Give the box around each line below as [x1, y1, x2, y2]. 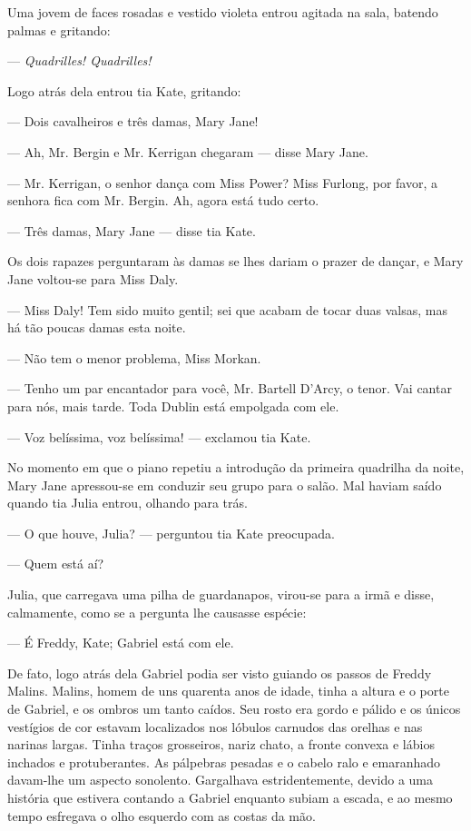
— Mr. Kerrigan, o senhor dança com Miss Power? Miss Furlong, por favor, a [7, 173, 437, 192]
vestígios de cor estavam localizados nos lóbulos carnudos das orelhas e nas [7, 717, 423, 736]
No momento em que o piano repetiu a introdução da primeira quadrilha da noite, [7, 458, 465, 477]
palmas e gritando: [7, 20, 111, 39]
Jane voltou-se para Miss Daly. [7, 269, 179, 288]
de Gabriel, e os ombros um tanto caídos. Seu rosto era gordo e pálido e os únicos [7, 699, 461, 718]
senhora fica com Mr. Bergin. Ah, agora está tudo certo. [7, 191, 319, 210]
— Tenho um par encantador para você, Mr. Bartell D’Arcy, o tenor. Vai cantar [7, 379, 452, 398]
